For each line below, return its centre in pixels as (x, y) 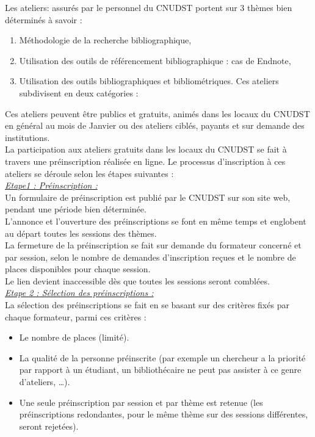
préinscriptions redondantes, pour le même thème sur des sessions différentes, (164, 414)
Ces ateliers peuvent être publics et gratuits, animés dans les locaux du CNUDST (157, 113)
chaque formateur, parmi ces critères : (76, 316)
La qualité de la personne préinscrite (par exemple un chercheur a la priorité (162, 357)
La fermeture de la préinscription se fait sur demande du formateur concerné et (153, 245)
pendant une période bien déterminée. (76, 209)
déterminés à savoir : (44, 19)
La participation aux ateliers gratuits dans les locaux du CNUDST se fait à (146, 149)
